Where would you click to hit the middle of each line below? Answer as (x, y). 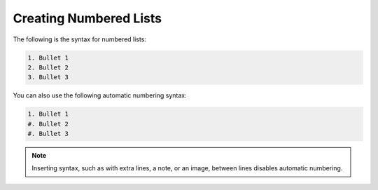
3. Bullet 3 (48, 77)
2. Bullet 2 (48, 67)
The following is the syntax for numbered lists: (80, 39)
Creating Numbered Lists (87, 18)
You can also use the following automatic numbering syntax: (100, 95)
